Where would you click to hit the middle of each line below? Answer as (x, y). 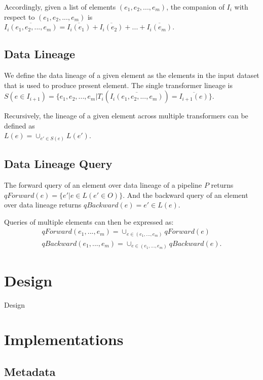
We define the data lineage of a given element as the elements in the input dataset (132, 75)
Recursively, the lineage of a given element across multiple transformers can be (126, 116)
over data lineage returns (43, 205)
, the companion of (195, 7)
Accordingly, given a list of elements (60, 7)
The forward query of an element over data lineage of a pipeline (103, 185)
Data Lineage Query (58, 164)
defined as (20, 125)
